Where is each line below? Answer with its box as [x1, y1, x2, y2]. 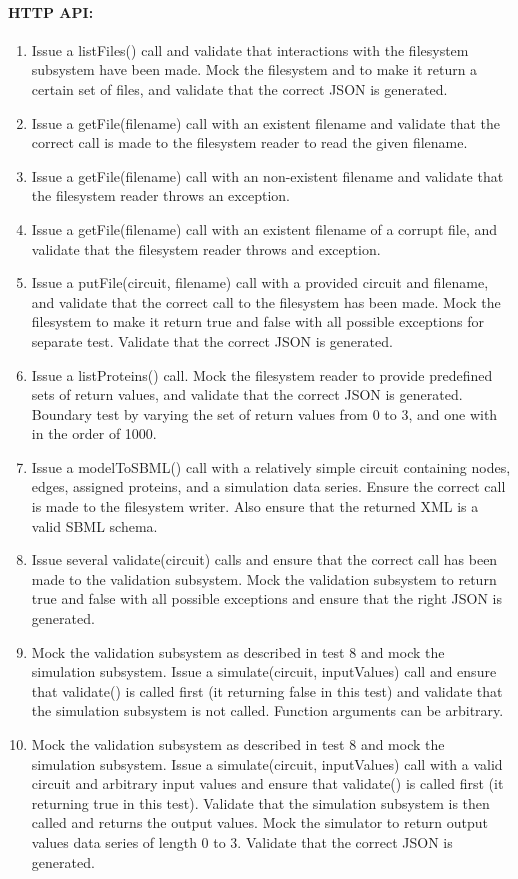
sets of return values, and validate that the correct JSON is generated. [31, 384, 463, 405]
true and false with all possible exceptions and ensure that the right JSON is [31, 588, 502, 609]
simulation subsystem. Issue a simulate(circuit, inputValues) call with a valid [31, 753, 503, 774]
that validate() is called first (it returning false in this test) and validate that [31, 680, 503, 701]
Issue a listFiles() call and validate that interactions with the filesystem [31, 39, 469, 60]
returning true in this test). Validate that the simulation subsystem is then [31, 792, 490, 813]
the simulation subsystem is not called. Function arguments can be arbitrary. [31, 700, 504, 721]
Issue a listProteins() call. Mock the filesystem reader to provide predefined [31, 364, 493, 385]
